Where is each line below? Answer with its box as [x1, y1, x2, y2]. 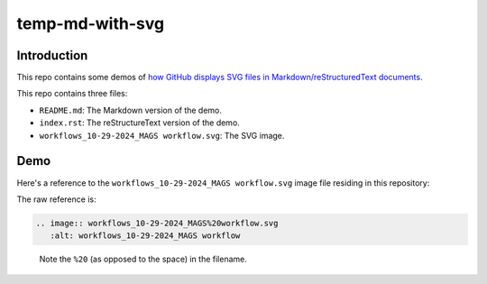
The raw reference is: [16, 194, 96, 205]
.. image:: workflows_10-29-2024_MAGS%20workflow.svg [35, 217, 279, 228]
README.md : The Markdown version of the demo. [39, 105, 223, 115]
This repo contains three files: [16, 88, 128, 99]
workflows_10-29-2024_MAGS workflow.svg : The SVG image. [39, 130, 285, 141]
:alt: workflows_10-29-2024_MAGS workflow [50, 231, 241, 241]
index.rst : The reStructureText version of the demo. [39, 117, 241, 128]
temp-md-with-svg [16, 14, 165, 33]
